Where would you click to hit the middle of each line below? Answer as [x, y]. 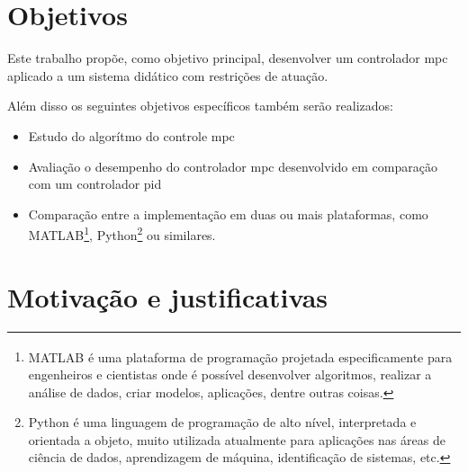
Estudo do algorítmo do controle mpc [131, 135]
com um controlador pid [95, 184]
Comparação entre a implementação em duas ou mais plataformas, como [228, 214]
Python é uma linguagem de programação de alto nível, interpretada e [222, 422]
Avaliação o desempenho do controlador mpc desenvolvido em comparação [233, 166]
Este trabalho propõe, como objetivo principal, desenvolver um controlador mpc [228, 58]
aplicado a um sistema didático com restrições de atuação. [168, 75]
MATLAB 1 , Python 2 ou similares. [122, 233]
